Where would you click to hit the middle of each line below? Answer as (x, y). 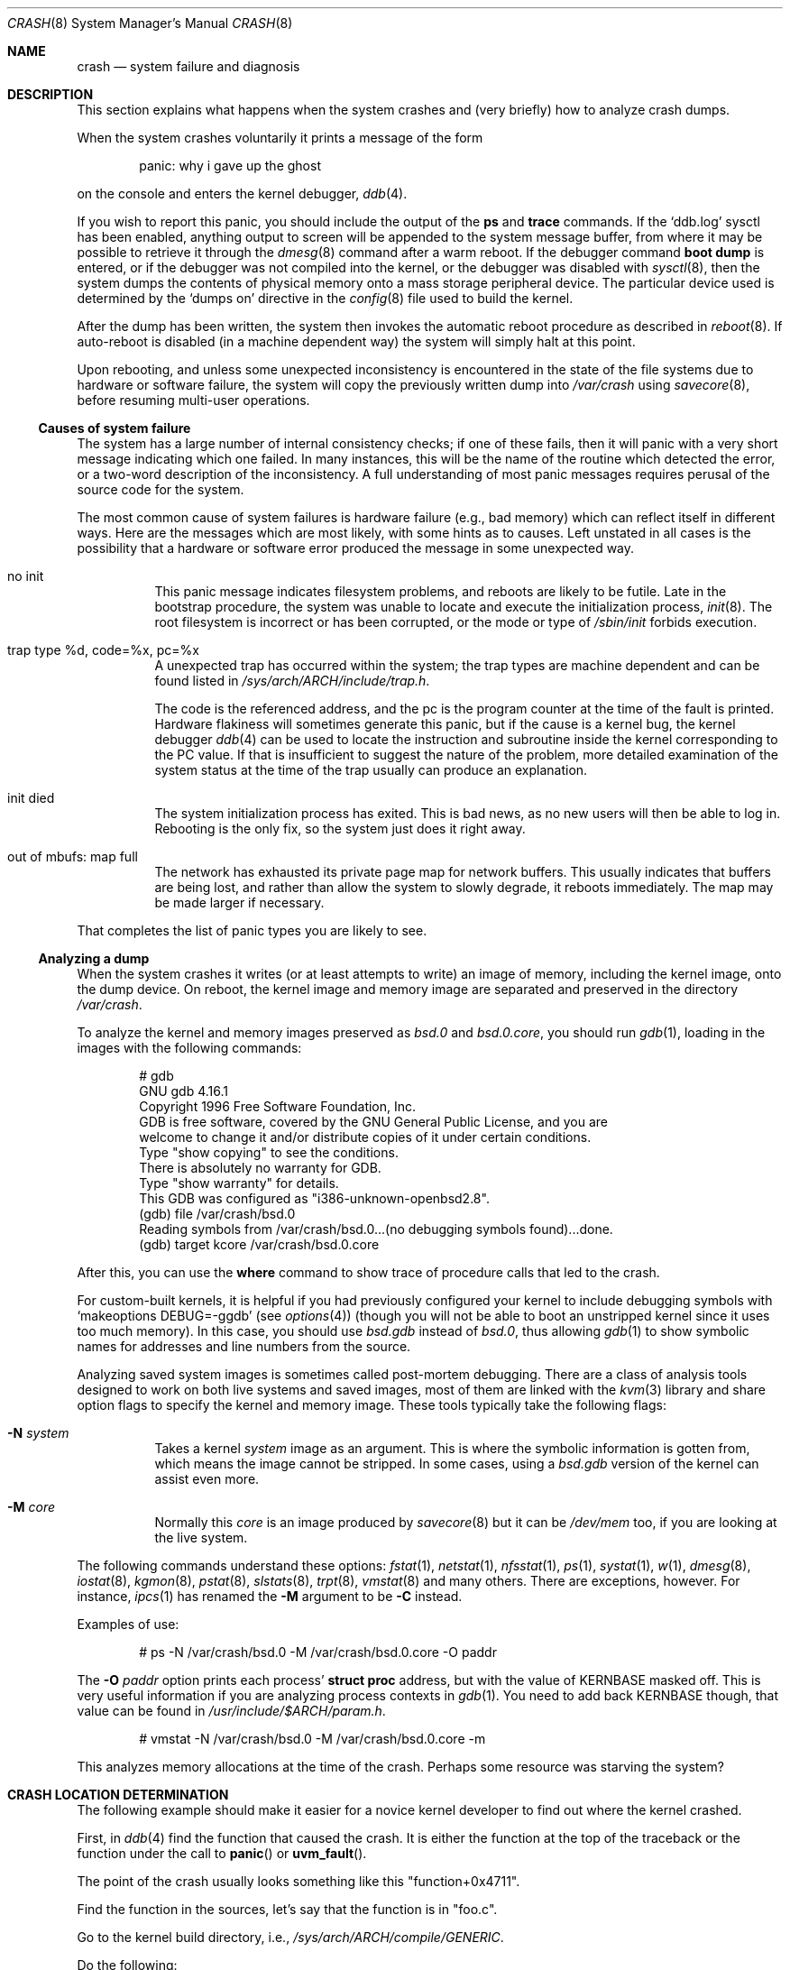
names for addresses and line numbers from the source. (244, 1346)
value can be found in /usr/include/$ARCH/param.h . (231, 1711)
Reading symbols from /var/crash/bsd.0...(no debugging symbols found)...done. (376, 1229)
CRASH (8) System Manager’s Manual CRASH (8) (150, 23)
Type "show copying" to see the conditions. (269, 1152)
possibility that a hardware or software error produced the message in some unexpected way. (356, 548)
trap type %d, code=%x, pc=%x (103, 650)
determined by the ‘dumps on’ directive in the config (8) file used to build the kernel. (325, 298)
